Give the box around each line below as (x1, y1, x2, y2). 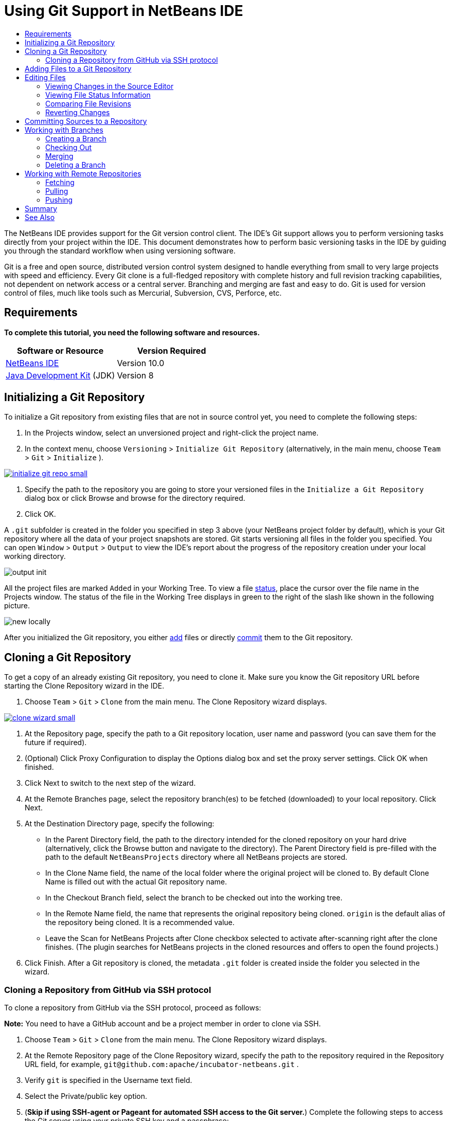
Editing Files (25, 73, 66, 82)
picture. (4, 601, 30, 610)
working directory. (4, 552, 66, 561)
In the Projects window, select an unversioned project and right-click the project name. (25, 428, 319, 438)
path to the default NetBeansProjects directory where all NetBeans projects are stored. (45, 853, 348, 862)
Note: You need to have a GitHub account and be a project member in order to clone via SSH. (4, 1019, 321, 1028)
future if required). (25, 738, 87, 747)
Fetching (45, 177, 75, 187)
